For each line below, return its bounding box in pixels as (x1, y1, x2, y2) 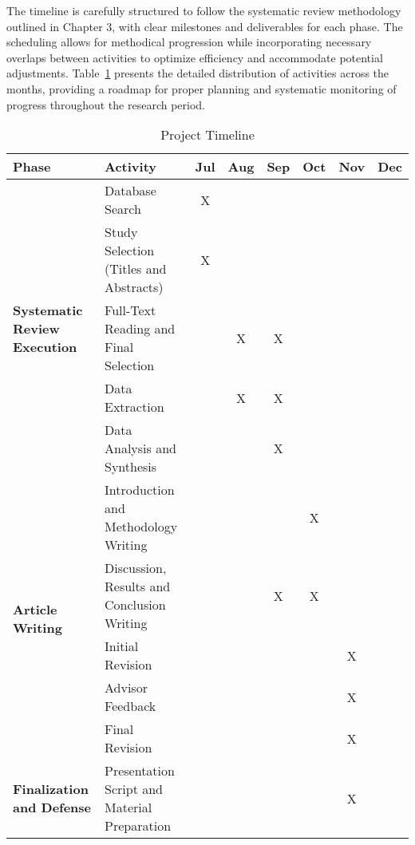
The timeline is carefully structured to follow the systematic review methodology (6, 2, 401, 18)
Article (13, 600, 57, 619)
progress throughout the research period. (6, 96, 205, 113)
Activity (105, 157, 157, 176)
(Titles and (105, 259, 167, 278)
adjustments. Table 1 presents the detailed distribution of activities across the (6, 65, 389, 81)
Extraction (105, 397, 164, 417)
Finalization (13, 780, 89, 799)
